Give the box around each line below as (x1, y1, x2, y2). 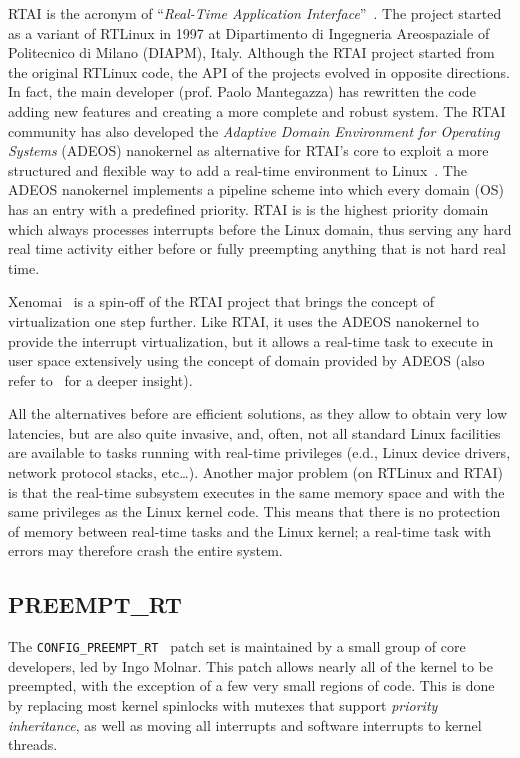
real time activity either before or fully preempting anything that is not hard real (8, 238, 506, 259)
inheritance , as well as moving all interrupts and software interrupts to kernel (8, 714, 482, 735)
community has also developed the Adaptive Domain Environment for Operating (8, 120, 500, 141)
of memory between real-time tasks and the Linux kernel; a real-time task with (8, 520, 492, 541)
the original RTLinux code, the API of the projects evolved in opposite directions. (8, 61, 510, 82)
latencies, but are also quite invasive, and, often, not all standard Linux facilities (8, 422, 501, 443)
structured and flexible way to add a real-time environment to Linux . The (8, 159, 467, 180)
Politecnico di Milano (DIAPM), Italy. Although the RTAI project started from (8, 42, 495, 63)
